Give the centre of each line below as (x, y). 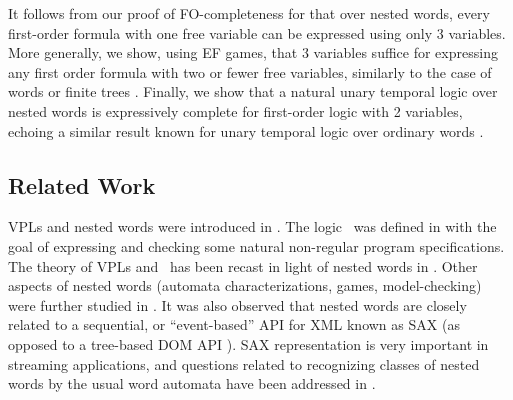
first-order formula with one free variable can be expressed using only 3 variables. (257, 32)
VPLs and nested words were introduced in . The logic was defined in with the (252, 226)
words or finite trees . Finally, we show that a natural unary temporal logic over (253, 91)
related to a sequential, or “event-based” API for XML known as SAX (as (234, 324)
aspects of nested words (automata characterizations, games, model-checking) (245, 285)
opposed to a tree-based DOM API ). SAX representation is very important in (248, 343)
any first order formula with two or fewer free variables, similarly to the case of (250, 71)
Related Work (82, 184)
